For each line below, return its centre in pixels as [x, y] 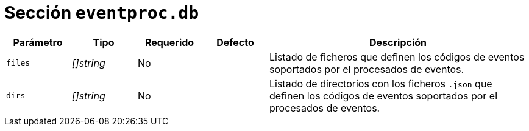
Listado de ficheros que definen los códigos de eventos [397, 57]
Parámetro [38, 42]
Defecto [235, 42]
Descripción [398, 42]
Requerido [169, 42]
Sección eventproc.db [102, 13]
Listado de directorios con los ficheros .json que [381, 83]
